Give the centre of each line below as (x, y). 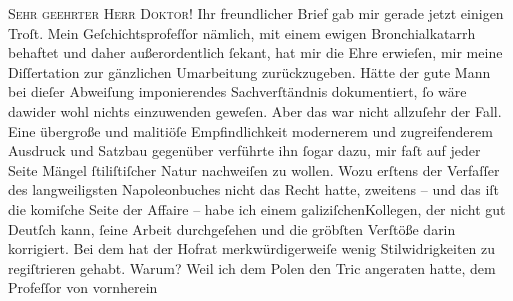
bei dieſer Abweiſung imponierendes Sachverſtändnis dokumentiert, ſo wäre (237, 91)
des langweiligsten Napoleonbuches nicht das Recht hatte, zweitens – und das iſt (254, 189)
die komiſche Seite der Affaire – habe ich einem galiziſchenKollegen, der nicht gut (257, 208)
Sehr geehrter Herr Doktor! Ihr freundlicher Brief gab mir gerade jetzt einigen (256, 13)
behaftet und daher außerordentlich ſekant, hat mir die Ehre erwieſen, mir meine (255, 52)
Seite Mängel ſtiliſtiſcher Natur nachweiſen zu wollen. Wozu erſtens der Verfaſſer (254, 169)
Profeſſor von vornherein (83, 287)
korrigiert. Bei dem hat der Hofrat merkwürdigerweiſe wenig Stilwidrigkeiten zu (252, 248)
